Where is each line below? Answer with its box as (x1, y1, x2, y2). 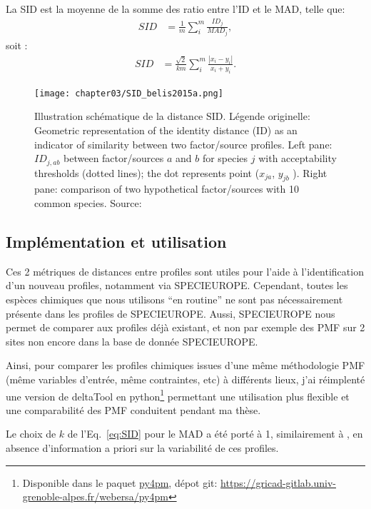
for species (202, 151, 248, 166)
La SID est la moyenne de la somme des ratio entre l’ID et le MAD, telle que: (6, 1, 345, 16)
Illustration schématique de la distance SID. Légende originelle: (34, 109, 310, 124)
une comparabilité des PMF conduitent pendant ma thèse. (6, 402, 261, 417)
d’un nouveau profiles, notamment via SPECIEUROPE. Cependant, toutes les (6, 278, 348, 293)
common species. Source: (34, 196, 142, 211)
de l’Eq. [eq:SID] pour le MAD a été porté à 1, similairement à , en (67, 426, 363, 441)
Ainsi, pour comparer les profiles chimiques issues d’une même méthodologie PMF (6, 358, 365, 373)
